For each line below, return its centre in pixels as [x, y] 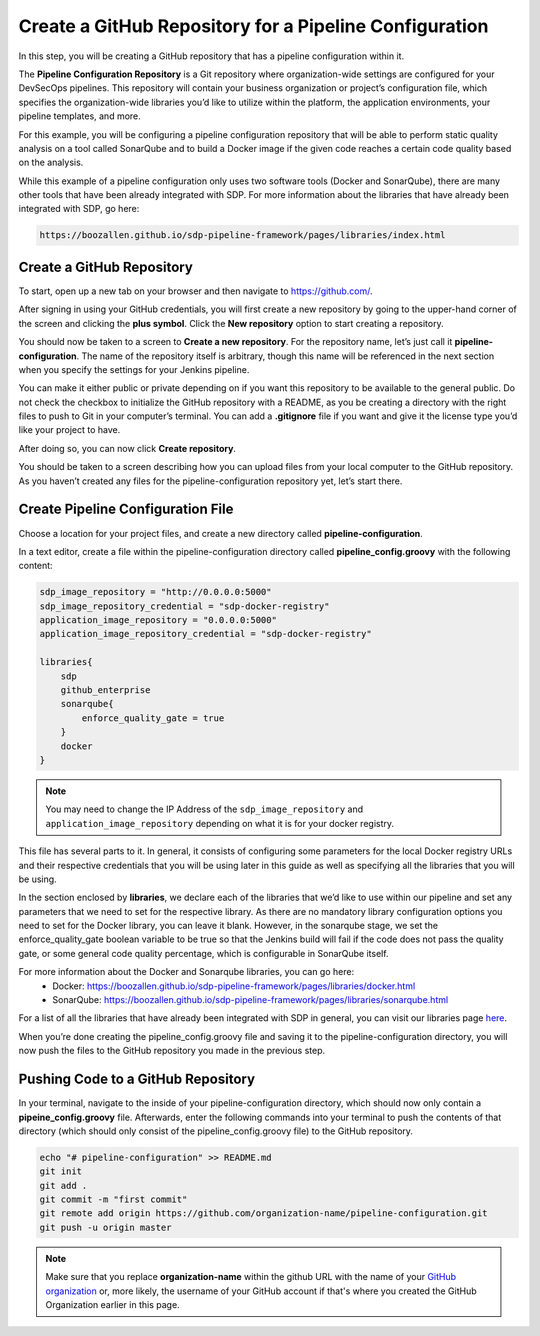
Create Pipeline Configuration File [126, 509]
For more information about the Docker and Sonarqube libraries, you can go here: [186, 972]
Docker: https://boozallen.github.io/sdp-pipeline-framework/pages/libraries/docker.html [234, 986]
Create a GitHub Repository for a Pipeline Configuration [253, 26]
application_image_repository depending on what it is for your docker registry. [220, 823]
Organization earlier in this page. [112, 1304]
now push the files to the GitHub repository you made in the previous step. [172, 1051]
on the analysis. [51, 162]
